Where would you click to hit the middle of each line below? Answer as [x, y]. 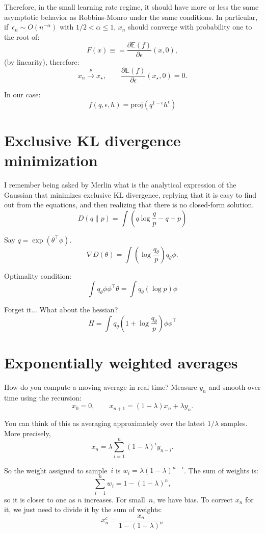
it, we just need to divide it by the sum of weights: [83, 509]
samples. [234, 423]
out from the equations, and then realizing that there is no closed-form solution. [129, 205]
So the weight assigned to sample [56, 470]
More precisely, [28, 433]
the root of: [22, 36]
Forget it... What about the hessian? [61, 310]
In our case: [22, 95]
